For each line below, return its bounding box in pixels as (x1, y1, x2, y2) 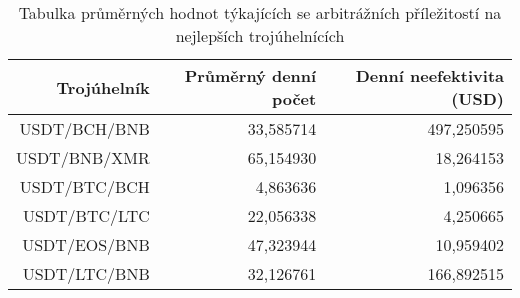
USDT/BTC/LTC (22, 204, 150, 227)
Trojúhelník (56, 75, 150, 99)
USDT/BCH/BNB (19, 117, 150, 140)
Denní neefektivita (355, 64, 504, 87)
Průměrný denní (184, 64, 317, 87)
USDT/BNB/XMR (16, 146, 150, 169)
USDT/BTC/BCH (19, 175, 150, 198)
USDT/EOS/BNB (22, 233, 150, 256)
